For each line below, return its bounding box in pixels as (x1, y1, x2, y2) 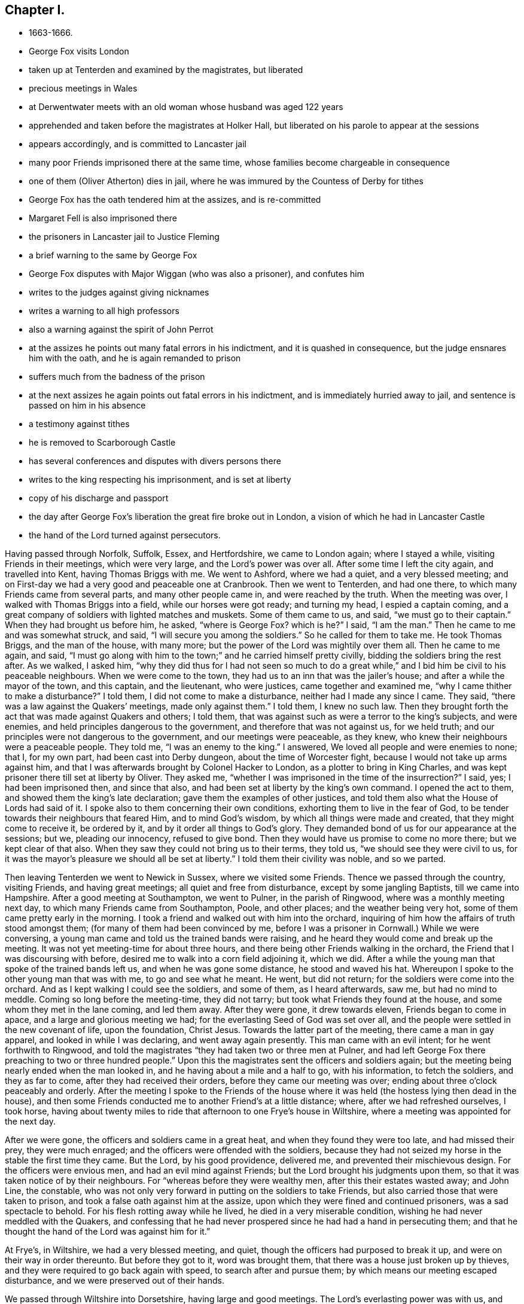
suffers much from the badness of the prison (29, 371, 205, 382)
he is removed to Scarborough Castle (29, 437, 176, 448)
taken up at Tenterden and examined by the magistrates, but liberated (29, 65, 303, 75)
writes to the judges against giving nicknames (29, 287, 209, 298)
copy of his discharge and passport (29, 493, 169, 504)
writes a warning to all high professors (29, 306, 179, 316)
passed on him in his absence (29, 400, 146, 411)
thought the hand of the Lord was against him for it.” (5, 1226, 211, 1237)
